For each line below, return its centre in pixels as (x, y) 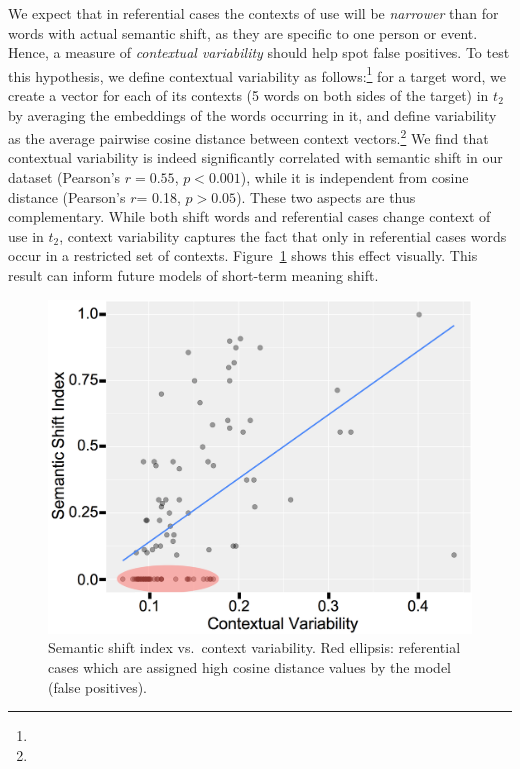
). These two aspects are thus (326, 196)
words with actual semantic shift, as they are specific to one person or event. (243, 32)
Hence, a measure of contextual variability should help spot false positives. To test (259, 52)
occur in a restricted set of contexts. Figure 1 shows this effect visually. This (243, 255)
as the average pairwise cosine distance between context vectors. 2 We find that (248, 136)
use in (26, 235)
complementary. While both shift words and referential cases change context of (249, 216)
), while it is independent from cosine (354, 177)
